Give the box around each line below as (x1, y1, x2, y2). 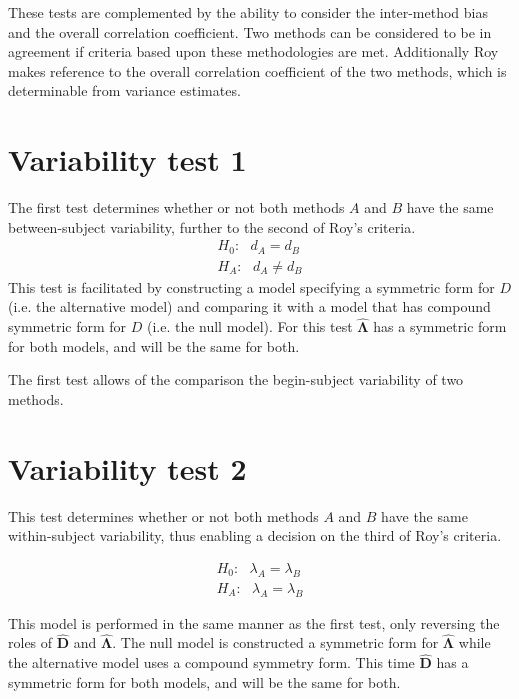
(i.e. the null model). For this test (146, 316, 353, 337)
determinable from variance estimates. (8, 80, 241, 101)
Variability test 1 (8, 139, 247, 180)
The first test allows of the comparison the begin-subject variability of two (8, 369, 464, 390)
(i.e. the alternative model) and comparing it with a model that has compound (8, 296, 491, 317)
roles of (8, 632, 53, 653)
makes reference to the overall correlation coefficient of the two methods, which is (8, 60, 507, 81)
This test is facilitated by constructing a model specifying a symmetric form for (8, 276, 495, 297)
